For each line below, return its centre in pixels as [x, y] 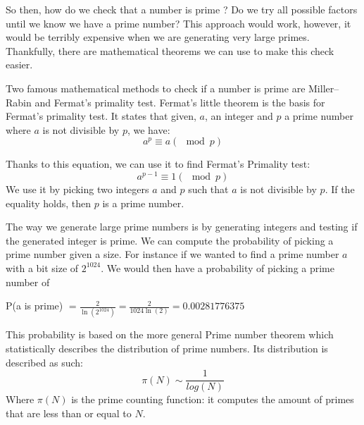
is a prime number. [143, 203]
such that [208, 189]
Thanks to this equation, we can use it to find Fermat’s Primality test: [158, 164]
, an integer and [239, 116]
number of [28, 282]
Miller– [324, 88]
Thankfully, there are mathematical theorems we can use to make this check [170, 50]
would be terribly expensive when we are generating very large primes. [158, 37]
